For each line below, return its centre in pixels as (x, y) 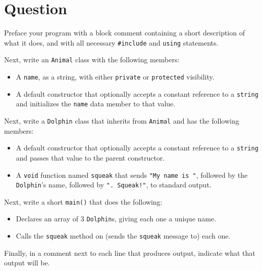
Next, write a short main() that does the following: (83, 201)
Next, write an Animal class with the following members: (92, 60)
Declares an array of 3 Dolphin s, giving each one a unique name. (116, 219)
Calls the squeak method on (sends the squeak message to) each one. (123, 236)
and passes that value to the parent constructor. (90, 157)
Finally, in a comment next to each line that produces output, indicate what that (130, 253)
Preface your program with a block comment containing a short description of (124, 33)
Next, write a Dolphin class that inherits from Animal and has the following (122, 121)
